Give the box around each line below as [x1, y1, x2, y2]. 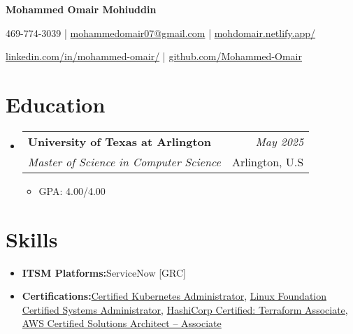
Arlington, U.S [231, 153, 304, 170]
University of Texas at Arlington [27, 133, 211, 150]
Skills [6, 224, 58, 253]
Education [6, 89, 106, 118]
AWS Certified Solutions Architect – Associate [22, 316, 222, 331]
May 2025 [255, 133, 304, 150]
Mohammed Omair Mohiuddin [6, 2, 157, 16]
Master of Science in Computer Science [27, 153, 221, 170]
